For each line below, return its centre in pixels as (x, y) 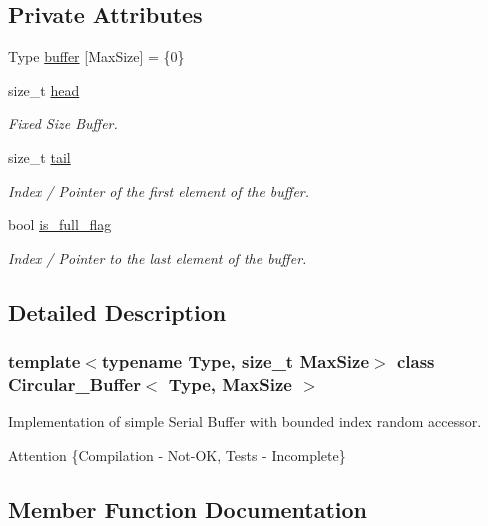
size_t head (44, 89)
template (44, 361)
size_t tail (39, 156)
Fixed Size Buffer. (63, 123)
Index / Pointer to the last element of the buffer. (157, 257)
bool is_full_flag (60, 224)
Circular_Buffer (74, 383)
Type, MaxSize (230, 383)
